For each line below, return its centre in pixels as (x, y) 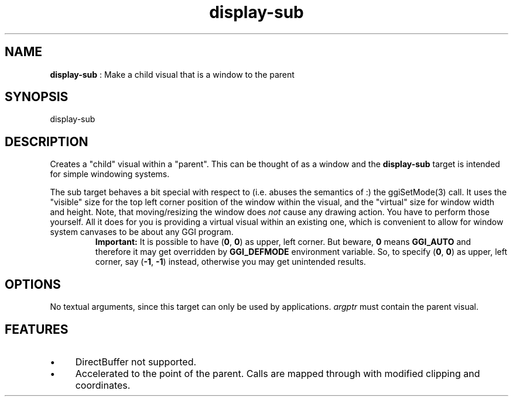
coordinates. (103, 385)
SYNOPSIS (37, 97)
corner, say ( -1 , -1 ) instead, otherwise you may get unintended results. (230, 262)
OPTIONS (33, 284)
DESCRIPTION (47, 141)
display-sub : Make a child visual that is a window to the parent (172, 74)
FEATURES (37, 329)
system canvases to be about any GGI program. (142, 232)
